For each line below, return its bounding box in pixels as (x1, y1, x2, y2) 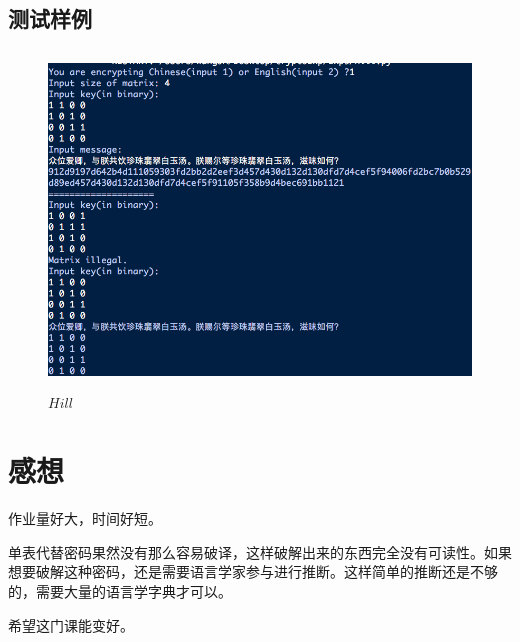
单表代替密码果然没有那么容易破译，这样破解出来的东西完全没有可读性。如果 (8, 541, 512, 562)
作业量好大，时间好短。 (8, 508, 162, 529)
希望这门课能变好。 (8, 614, 134, 635)
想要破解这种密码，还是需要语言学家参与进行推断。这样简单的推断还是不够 (8, 561, 498, 582)
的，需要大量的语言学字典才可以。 (8, 581, 232, 602)
